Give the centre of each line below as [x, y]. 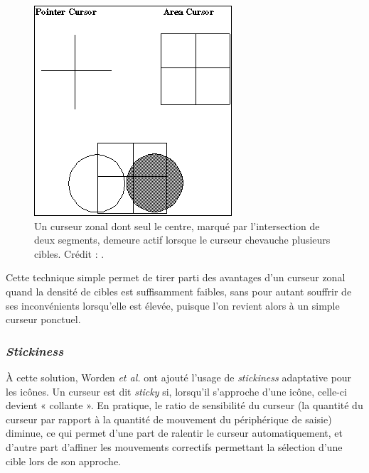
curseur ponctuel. [43, 319]
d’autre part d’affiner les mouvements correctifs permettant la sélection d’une [174, 446]
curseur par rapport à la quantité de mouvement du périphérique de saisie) [169, 419]
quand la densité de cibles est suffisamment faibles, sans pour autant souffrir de [179, 291]
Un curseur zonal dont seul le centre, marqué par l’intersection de [177, 225]
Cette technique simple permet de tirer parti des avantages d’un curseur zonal [176, 277]
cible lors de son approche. [64, 461]
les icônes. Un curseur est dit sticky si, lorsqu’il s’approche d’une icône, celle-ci [176, 391]
